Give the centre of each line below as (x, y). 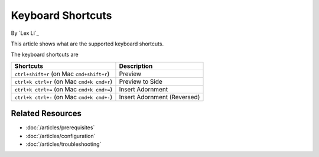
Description (136, 66)
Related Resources (46, 114)
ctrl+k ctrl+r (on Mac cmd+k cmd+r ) (64, 81)
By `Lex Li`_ (25, 33)
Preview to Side (141, 81)
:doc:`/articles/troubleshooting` (64, 144)
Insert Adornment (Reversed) (159, 97)
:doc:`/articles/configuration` (61, 136)
